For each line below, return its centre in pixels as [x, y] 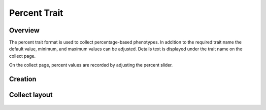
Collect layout [31, 95]
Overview [24, 30]
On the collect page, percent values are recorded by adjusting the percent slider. [91, 65]
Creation [23, 79]
